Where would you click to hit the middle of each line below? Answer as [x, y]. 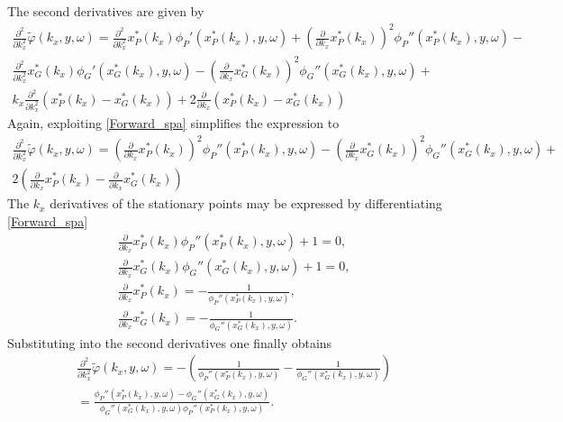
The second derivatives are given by [106, 11]
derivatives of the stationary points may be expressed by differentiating [246, 203]
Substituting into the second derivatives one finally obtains [170, 342]
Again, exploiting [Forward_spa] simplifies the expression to [173, 123]
